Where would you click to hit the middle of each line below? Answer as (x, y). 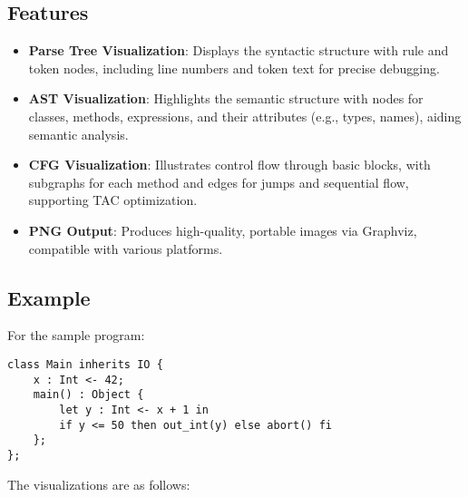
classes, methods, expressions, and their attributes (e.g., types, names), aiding (245, 116)
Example (49, 297)
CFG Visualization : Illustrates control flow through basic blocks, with (229, 165)
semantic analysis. (78, 134)
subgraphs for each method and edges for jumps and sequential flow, (219, 182)
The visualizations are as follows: (99, 484)
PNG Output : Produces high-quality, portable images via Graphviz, (223, 230)
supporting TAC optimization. (113, 200)
